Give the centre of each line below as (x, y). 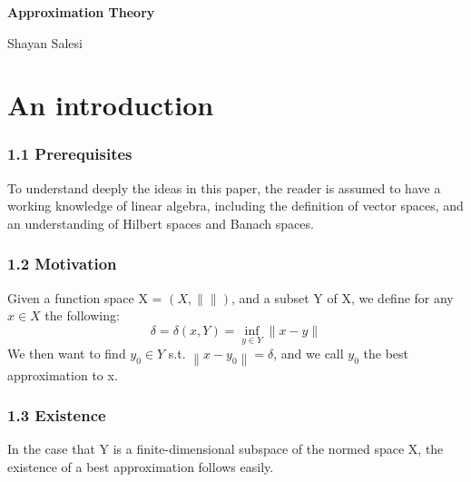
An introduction (111, 105)
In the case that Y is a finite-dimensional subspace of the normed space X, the (226, 449)
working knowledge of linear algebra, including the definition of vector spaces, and (235, 206)
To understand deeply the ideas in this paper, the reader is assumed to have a (224, 187)
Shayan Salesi (45, 42)
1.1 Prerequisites (70, 154)
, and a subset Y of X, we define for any (342, 297)
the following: (82, 315)
